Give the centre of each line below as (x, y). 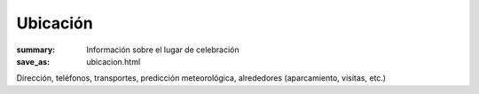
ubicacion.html (114, 61)
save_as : (33, 61)
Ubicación (55, 23)
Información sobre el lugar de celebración (163, 50)
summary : (36, 50)
